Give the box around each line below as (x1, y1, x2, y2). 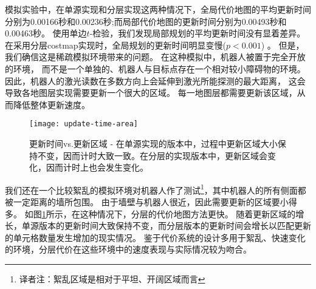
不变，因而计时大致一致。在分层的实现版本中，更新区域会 (37, 149, 267, 161)
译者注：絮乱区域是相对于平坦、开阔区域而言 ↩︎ (19, 273, 205, 285)
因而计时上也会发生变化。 (46, 161, 148, 174)
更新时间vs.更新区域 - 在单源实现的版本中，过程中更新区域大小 (29, 137, 278, 149)
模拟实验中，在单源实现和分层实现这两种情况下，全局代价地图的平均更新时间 (5, 3, 311, 15)
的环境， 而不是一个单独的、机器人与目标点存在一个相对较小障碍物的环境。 (5, 62, 306, 75)
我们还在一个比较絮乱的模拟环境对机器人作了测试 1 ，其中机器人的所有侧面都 (5, 182, 306, 196)
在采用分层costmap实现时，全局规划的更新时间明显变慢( (5, 38, 227, 51)
